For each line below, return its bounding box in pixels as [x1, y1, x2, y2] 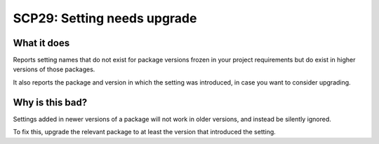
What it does [13, 37, 70, 49]
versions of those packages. [13, 65, 95, 73]
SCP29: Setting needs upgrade [13, 10, 197, 26]
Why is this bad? [13, 96, 88, 108]
